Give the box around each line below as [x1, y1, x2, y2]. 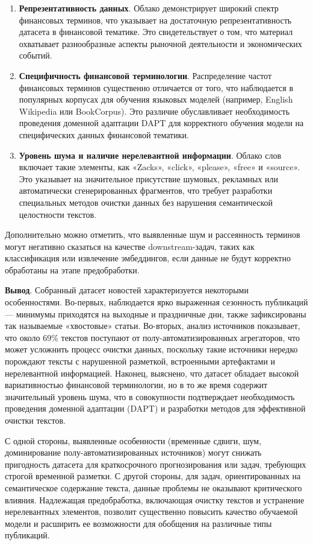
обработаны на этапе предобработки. [5, 263, 140, 276]
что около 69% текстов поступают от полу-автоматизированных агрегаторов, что [5, 331, 300, 343]
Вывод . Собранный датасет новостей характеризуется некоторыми [5, 284, 249, 296]
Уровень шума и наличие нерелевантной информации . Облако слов [19, 148, 282, 161]
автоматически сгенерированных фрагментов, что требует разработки [19, 184, 273, 197]
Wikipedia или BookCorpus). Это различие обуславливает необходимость [19, 104, 290, 117]
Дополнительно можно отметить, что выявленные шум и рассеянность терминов [5, 228, 300, 241]
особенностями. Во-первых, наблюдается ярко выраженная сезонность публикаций [5, 296, 308, 308]
